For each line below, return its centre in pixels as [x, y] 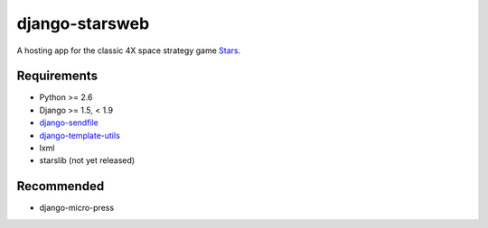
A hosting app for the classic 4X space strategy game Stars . [129, 50]
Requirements [57, 76]
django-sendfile [69, 123]
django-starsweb [83, 23]
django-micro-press [77, 208]
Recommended [61, 186]
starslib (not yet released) [87, 160]
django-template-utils [80, 135]
